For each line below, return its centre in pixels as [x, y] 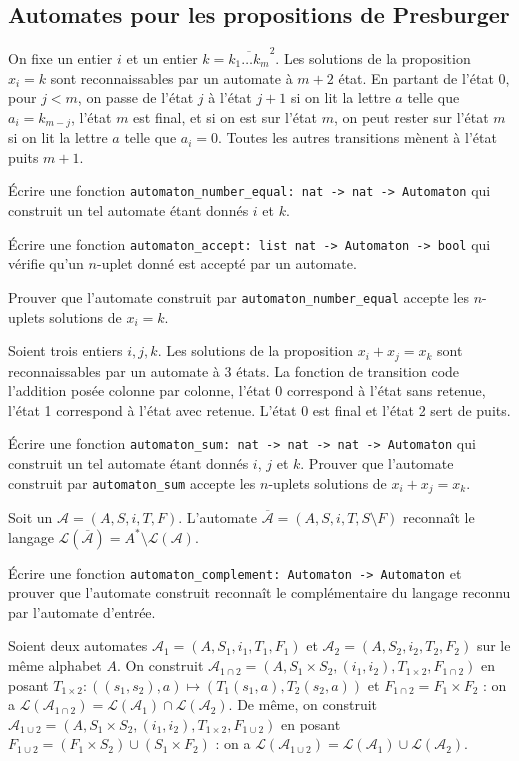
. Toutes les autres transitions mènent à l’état [357, 137]
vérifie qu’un [46, 263]
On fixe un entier [60, 57]
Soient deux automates [78, 645]
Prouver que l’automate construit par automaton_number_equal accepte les [238, 296]
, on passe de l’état [135, 97]
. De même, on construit [303, 704]
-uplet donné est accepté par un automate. [226, 263]
